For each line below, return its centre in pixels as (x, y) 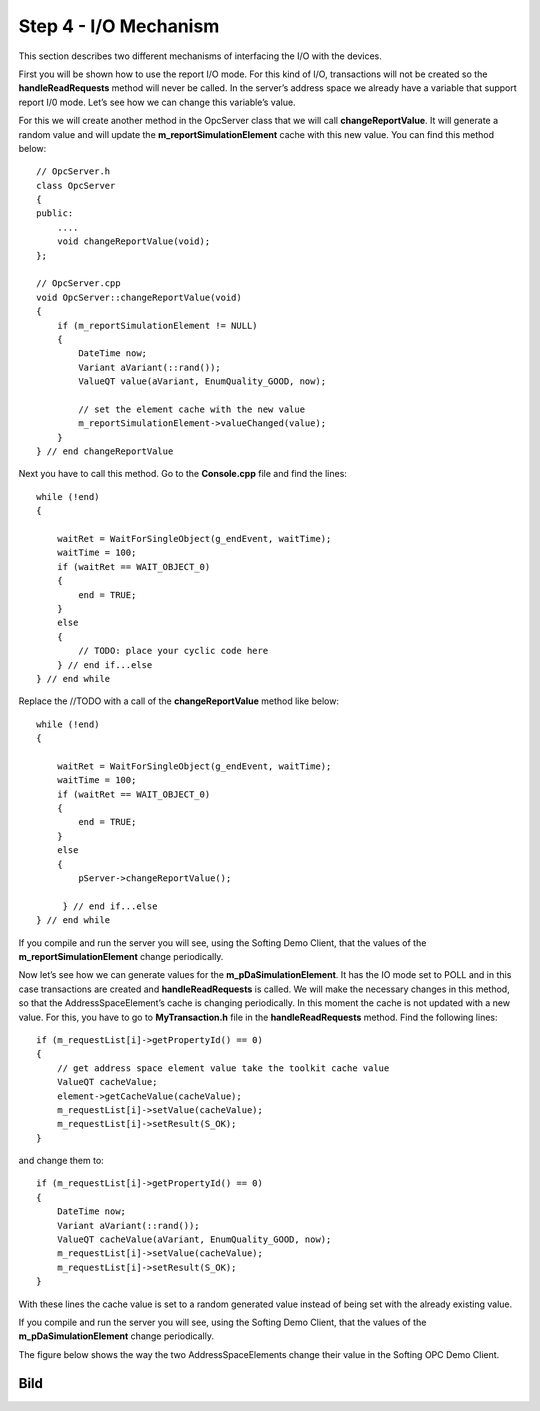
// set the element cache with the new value (191, 409)
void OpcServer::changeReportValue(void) (139, 297)
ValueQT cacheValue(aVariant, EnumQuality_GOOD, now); (194, 1239)
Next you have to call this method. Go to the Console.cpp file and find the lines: (182, 474)
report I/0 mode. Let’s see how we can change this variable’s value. (157, 102)
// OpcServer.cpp (78, 283)
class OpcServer (76, 185)
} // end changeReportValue (105, 451)
